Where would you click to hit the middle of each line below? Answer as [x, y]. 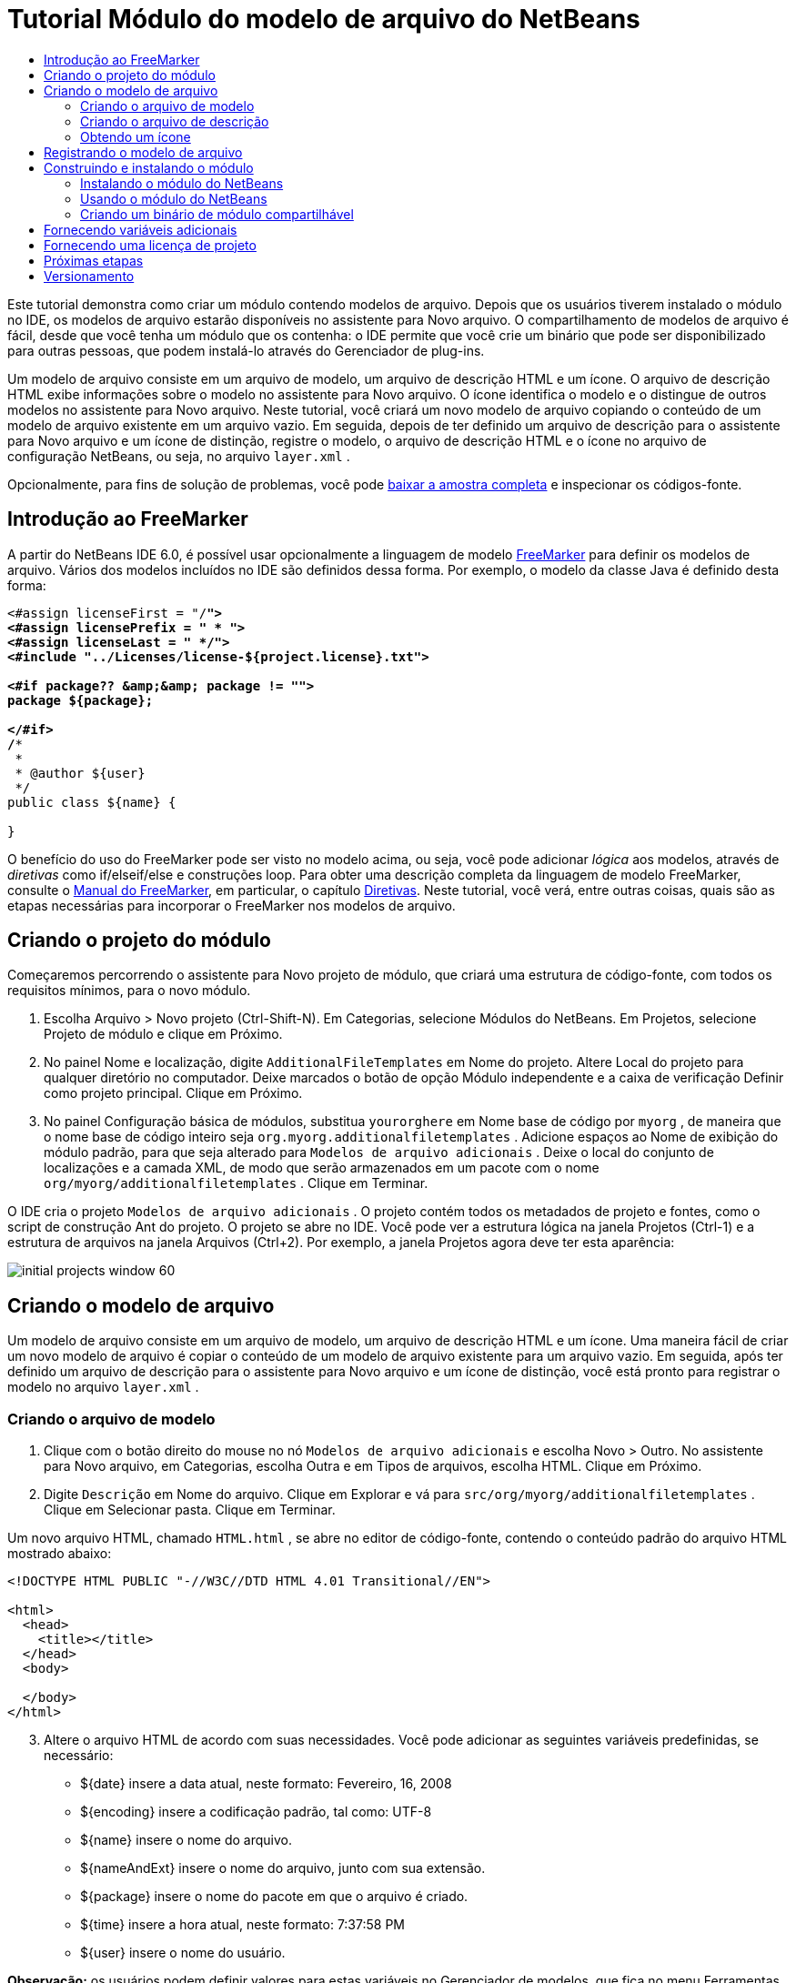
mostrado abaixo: [60, 1554]
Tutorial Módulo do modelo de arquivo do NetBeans [324, 19]
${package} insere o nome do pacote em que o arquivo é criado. [274, 1897]
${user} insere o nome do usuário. [183, 1953]
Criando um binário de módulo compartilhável [217, 214]
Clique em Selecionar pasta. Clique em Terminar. [190, 1510]
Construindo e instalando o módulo [149, 167]
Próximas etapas [94, 260]
